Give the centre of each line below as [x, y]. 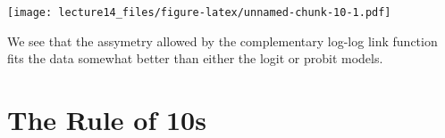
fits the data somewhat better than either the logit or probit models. [195, 58]
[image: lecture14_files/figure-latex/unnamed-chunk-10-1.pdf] [199, 12]
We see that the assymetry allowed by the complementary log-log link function [222, 41]
